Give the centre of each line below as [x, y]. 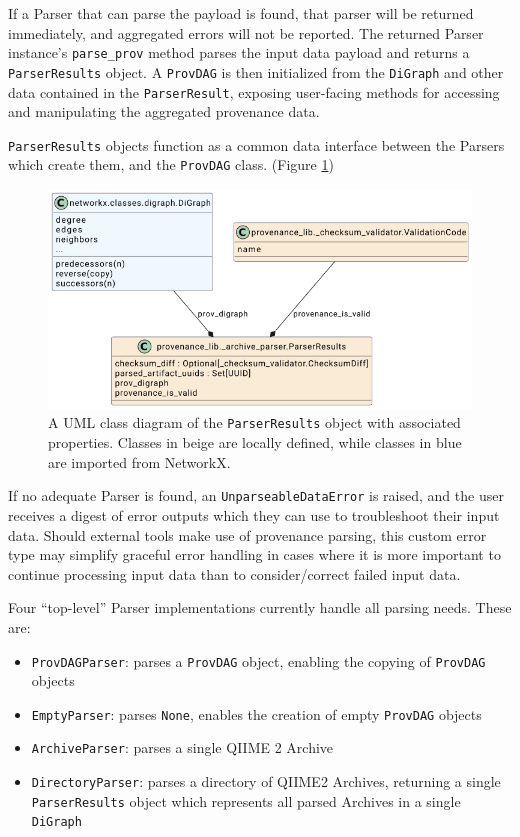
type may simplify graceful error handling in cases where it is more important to [254, 554]
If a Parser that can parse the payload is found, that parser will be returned [241, 13]
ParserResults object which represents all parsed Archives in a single [246, 800]
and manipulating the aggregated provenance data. [164, 111]
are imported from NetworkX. [139, 461]
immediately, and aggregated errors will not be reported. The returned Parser [246, 32]
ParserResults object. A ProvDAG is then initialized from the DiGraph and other [256, 71]
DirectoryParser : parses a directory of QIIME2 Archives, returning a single [266, 781]
